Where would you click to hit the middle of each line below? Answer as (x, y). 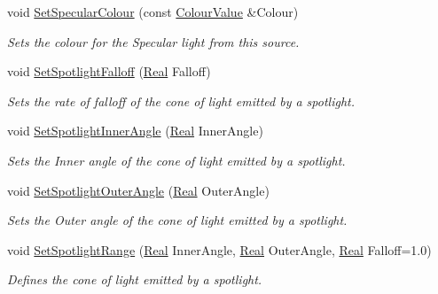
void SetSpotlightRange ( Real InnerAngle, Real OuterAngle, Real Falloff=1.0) (219, 249)
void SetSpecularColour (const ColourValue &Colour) (153, 12)
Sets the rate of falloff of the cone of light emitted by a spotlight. (181, 101)
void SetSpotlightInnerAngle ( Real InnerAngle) (135, 131)
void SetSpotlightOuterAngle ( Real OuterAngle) (138, 190)
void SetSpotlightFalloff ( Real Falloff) (109, 71)
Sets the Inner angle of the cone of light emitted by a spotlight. (176, 160)
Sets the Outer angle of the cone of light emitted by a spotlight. (177, 220)
